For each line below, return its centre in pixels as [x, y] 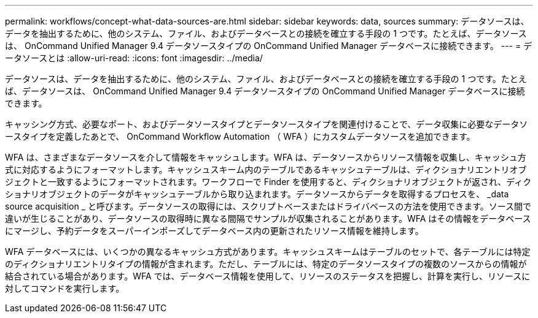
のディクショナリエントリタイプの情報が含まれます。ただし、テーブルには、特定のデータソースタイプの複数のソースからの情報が [266, 264]
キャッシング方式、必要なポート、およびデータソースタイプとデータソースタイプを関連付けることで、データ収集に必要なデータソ [267, 124]
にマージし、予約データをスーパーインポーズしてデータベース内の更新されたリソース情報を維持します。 [214, 231]
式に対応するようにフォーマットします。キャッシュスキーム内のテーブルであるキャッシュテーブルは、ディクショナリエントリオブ [266, 169]
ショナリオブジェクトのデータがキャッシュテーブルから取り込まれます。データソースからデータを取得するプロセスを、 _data [257, 194]
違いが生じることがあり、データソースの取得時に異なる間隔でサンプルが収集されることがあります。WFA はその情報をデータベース [268, 218]
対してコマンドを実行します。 [65, 288]
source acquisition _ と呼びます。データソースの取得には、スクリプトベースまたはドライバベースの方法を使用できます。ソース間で [268, 206]
